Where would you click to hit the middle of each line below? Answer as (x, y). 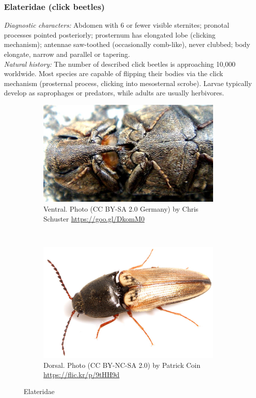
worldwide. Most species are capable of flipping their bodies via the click (114, 73)
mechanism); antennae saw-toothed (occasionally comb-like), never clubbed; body (127, 44)
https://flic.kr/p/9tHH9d (82, 375)
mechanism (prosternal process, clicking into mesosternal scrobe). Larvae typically (128, 83)
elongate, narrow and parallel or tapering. (67, 54)
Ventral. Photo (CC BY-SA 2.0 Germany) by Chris (121, 209)
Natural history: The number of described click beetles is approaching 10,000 (120, 64)
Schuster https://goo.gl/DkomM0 (94, 218)
